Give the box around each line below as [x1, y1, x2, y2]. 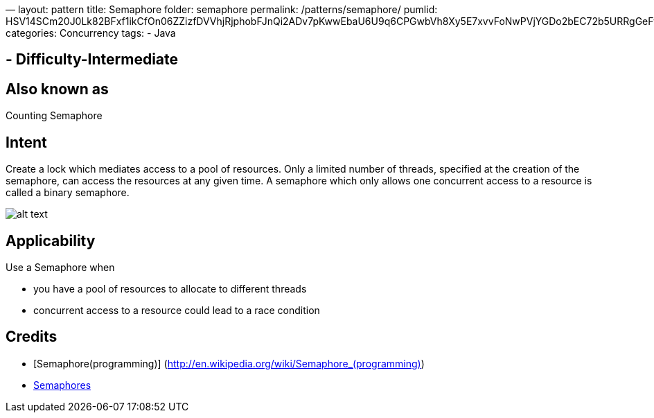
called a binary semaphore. [6, 186, 130, 199]
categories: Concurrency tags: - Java [6, 27, 176, 39]
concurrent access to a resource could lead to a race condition [33, 304, 320, 316]
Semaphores [33, 378, 91, 391]
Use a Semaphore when [6, 261, 115, 273]
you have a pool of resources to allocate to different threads [33, 282, 307, 295]
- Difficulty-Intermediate [6, 51, 179, 69]
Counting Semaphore [6, 110, 103, 122]
